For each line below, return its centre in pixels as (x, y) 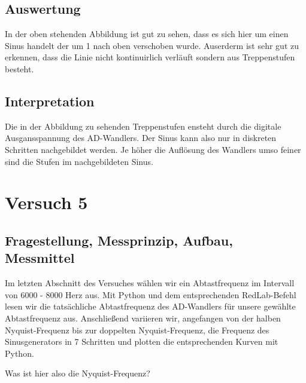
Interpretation (50, 101)
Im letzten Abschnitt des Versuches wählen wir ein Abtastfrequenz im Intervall (150, 283)
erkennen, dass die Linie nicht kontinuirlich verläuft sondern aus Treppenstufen (150, 57)
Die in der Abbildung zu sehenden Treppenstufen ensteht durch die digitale (143, 126)
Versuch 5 (46, 202)
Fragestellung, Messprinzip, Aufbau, (119, 240)
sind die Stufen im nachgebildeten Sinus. (79, 161)
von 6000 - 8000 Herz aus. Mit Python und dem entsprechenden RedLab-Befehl (151, 294)
